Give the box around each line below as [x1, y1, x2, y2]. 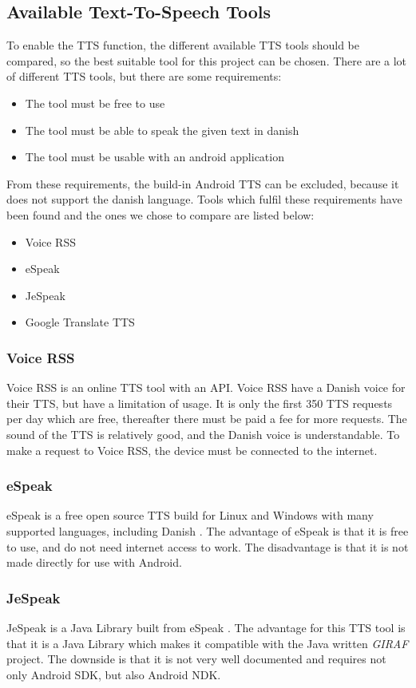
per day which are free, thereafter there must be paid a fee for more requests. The [6, 410, 407, 427]
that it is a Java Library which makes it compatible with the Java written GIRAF [6, 635, 409, 651]
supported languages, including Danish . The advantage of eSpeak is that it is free [6, 522, 409, 539]
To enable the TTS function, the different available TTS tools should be [6, 37, 359, 53]
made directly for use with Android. [6, 554, 182, 571]
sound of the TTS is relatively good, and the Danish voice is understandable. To [6, 425, 400, 442]
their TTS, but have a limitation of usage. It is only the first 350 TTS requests [6, 394, 393, 411]
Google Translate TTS [25, 314, 135, 330]
